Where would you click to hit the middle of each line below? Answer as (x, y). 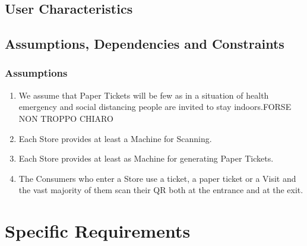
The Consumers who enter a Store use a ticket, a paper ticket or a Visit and (157, 178)
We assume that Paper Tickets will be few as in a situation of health (144, 95)
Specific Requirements (98, 231)
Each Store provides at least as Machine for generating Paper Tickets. (146, 158)
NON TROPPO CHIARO (66, 118)
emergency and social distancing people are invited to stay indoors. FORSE (155, 107)
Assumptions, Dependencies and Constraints (145, 44)
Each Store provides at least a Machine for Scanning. (115, 138)
